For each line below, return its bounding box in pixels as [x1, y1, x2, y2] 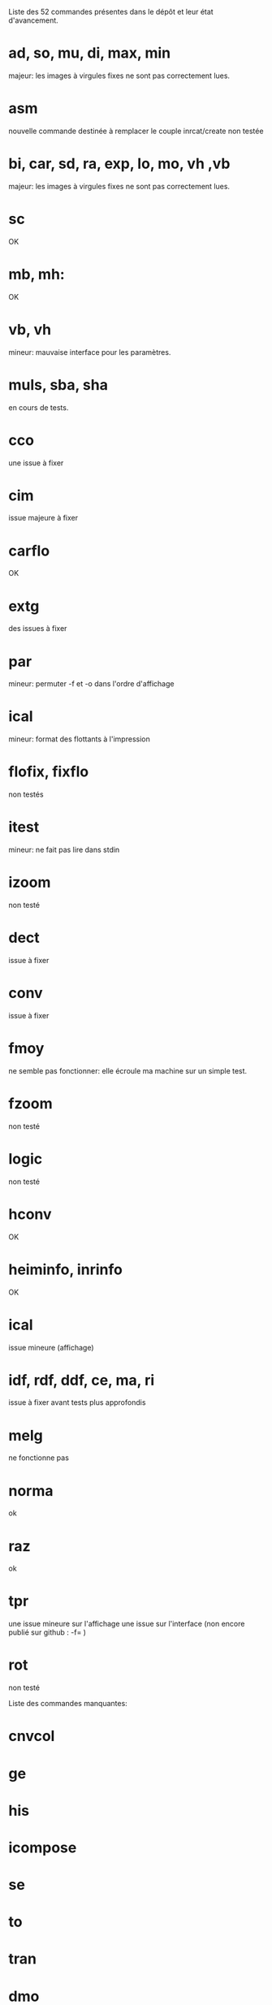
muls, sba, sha [8, 375, 108, 394]
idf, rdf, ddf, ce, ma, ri [8, 1371, 155, 1389]
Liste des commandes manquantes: [8, 1699, 127, 1709]
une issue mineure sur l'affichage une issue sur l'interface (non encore [8, 1619, 245, 1629]
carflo [8, 542, 50, 560]
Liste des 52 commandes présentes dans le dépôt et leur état [8, 7, 214, 16]
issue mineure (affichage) [8, 1342, 95, 1352]
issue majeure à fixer [8, 513, 79, 523]
